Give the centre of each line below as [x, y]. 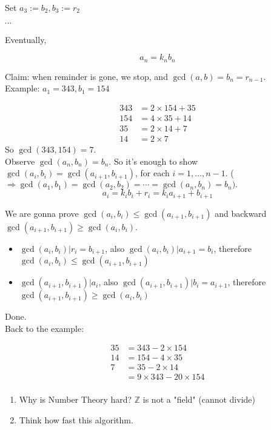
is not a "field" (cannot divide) [199, 399]
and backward [241, 213]
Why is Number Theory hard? [75, 399]
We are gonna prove [42, 213]
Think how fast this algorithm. [76, 419]
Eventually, [26, 39]
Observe [20, 161]
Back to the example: [45, 328]
